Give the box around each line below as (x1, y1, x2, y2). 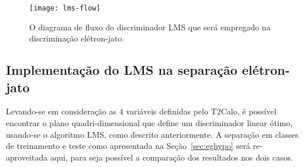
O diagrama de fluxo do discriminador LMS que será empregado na (29, 20, 271, 33)
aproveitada (6, 151, 48, 163)
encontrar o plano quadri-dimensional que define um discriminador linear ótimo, (6, 117, 293, 129)
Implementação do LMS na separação (6, 61, 237, 79)
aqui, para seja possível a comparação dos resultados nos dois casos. (50, 151, 293, 163)
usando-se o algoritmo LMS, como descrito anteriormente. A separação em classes (6, 128, 299, 140)
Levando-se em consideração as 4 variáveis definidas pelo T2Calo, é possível (6, 105, 277, 117)
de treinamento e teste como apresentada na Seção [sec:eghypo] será (6, 140, 250, 152)
